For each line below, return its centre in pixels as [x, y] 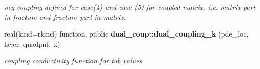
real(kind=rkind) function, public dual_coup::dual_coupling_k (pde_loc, [126, 34]
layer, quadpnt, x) [32, 43]
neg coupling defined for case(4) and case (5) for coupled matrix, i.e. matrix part [130, 7]
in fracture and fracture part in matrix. [65, 16]
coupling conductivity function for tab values [73, 61]
